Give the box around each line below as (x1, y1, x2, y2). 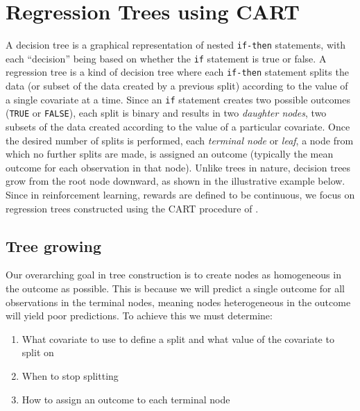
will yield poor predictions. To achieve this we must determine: (6, 308, 273, 323)
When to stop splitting (22, 368, 119, 383)
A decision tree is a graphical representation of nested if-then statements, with (6, 37, 346, 52)
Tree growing (6, 235, 101, 256)
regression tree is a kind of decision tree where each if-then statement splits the (6, 65, 349, 79)
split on (22, 345, 54, 360)
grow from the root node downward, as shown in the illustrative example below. (6, 174, 345, 188)
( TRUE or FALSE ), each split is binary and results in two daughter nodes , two (6, 106, 327, 120)
